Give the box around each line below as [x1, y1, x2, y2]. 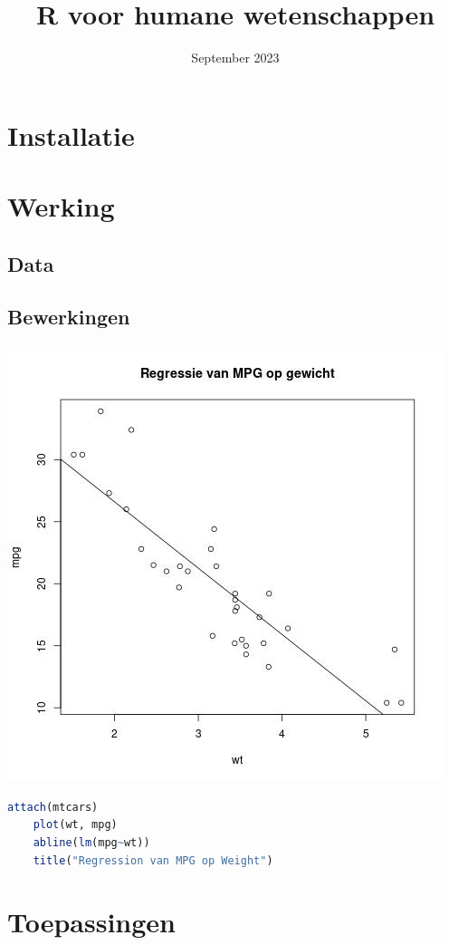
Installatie [7, 116, 135, 153]
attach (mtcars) [7, 800, 99, 814]
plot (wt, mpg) [33, 818, 118, 832]
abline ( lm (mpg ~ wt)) [33, 836, 150, 850]
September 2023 [191, 48, 280, 67]
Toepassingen [7, 903, 177, 940]
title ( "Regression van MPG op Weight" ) [33, 853, 273, 867]
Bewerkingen [7, 303, 130, 331]
